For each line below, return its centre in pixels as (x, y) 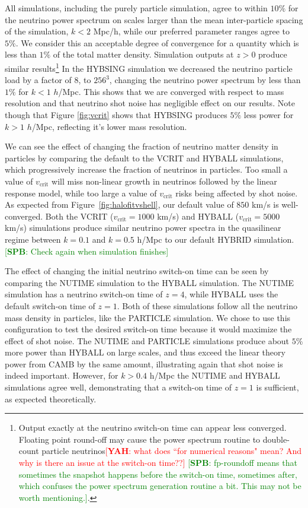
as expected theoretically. (51, 399)
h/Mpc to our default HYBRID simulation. (216, 239)
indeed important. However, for (62, 375)
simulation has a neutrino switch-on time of (84, 294)
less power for (269, 115)
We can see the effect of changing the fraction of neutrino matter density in (142, 146)
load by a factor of (38, 80)
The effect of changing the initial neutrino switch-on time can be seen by (137, 271)
